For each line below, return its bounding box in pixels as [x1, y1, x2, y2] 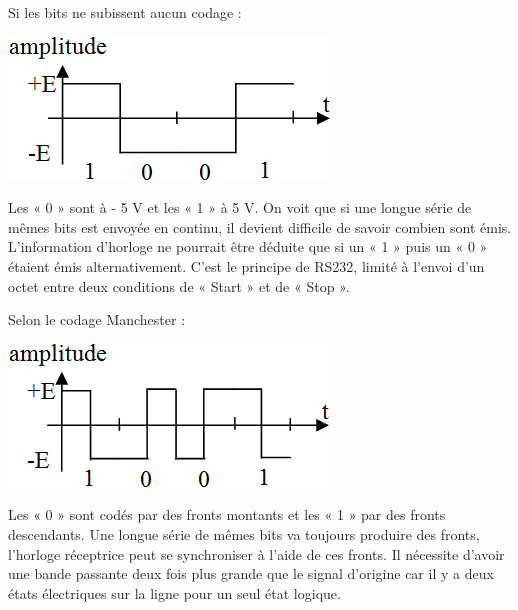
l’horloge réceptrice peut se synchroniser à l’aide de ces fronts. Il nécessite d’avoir [8, 543, 505, 564]
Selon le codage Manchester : [8, 309, 186, 330]
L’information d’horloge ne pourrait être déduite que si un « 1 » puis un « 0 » [8, 236, 488, 257]
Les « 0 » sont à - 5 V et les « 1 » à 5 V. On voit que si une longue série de [8, 197, 472, 218]
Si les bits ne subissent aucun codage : [8, 2, 242, 22]
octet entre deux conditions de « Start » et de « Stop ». [8, 275, 350, 296]
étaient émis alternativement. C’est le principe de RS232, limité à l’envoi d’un [8, 255, 485, 276]
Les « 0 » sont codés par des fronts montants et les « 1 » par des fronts [8, 504, 446, 525]
